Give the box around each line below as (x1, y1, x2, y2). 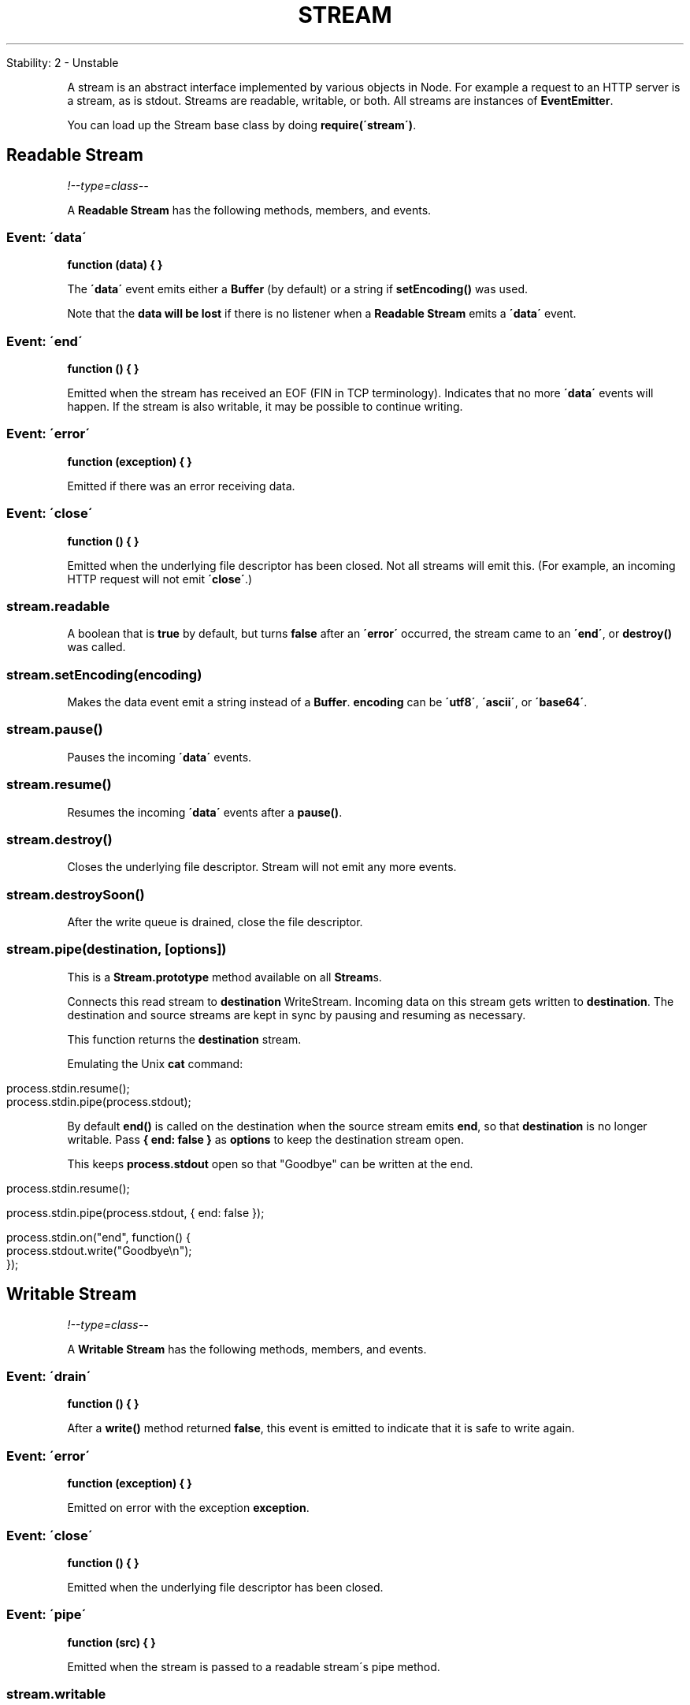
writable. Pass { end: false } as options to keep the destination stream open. (67, 1132, 464, 1146)
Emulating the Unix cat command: (67, 1056, 243, 1070)
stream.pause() (6, 721, 103, 738)
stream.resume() (6, 776, 112, 793)
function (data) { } (67, 258, 163, 272)
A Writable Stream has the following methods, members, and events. (67, 1342, 427, 1356)
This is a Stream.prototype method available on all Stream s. (67, 970, 382, 984)
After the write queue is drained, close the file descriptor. (67, 915, 363, 929)
